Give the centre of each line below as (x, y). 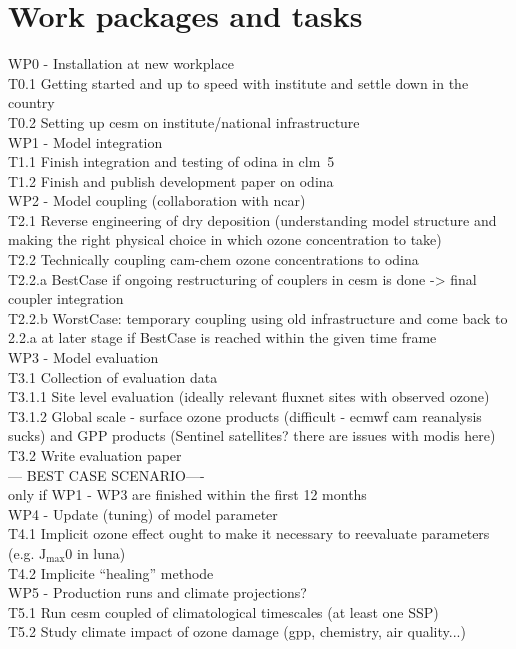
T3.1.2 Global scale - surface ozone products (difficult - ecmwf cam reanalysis (245, 415)
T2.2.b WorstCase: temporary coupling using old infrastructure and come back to (258, 317)
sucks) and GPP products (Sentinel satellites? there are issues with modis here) (252, 435)
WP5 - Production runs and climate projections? (157, 592)
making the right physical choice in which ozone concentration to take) (225, 239)
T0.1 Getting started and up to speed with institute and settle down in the (238, 82)
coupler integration (66, 298)
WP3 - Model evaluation (83, 357)
